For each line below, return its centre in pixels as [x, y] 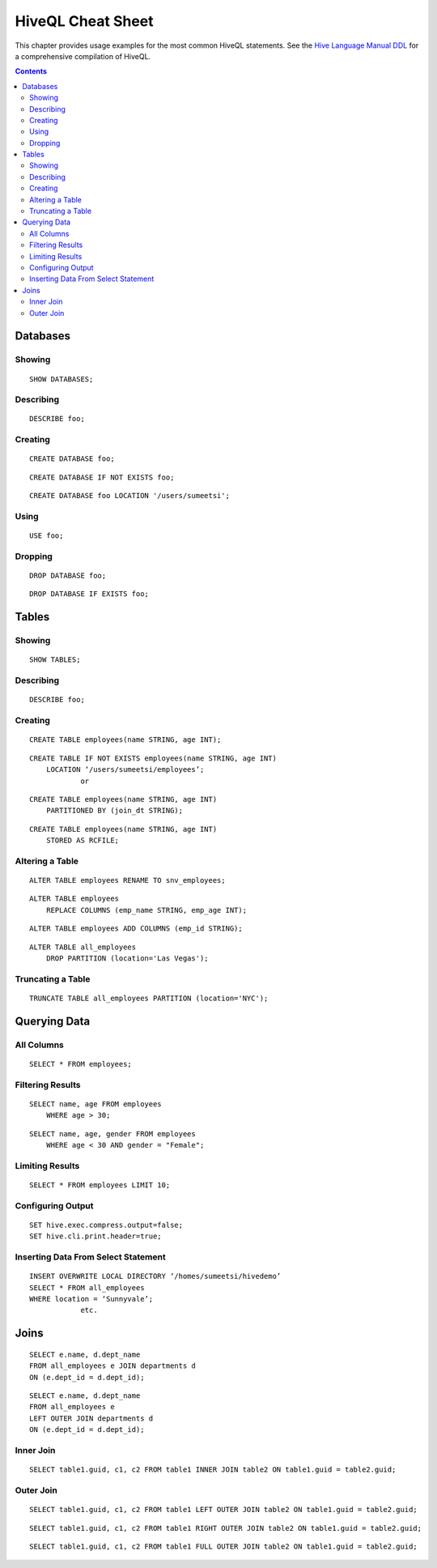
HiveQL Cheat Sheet [84, 21]
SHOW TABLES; [55, 660]
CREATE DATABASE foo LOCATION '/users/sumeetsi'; [130, 496]
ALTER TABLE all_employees [83, 947]
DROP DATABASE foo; [68, 576]
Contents [31, 71]
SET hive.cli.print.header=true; [95, 1236]
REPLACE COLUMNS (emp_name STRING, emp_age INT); [146, 910]
